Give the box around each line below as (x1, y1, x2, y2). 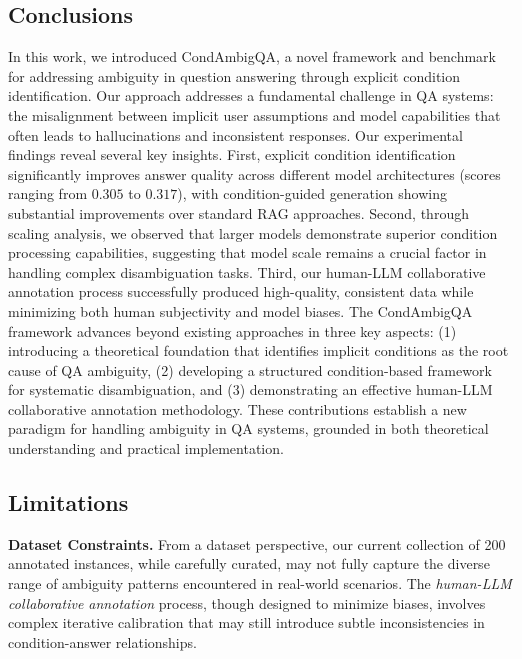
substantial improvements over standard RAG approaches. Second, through (8, 202, 469, 223)
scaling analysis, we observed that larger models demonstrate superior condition (8, 222, 498, 243)
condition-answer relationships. (8, 631, 197, 652)
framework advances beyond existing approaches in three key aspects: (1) (8, 320, 457, 341)
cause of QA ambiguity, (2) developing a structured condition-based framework (8, 359, 492, 380)
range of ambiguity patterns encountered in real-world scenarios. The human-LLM (8, 573, 512, 594)
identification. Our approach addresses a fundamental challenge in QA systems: (8, 85, 494, 106)
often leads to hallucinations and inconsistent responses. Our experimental (8, 124, 463, 145)
